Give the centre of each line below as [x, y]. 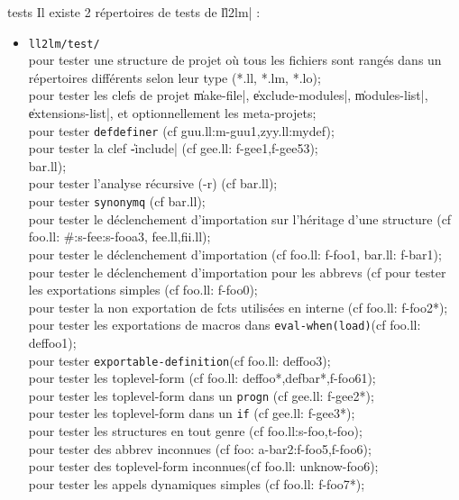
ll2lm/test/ [64, 44]
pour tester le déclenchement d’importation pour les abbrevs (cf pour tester [237, 272]
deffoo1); [52, 342]
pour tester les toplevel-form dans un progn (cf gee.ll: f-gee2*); [201, 395]
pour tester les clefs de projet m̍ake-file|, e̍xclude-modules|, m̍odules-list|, [228, 95]
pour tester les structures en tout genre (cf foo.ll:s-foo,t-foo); [195, 431]
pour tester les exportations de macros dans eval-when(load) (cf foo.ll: [225, 325]
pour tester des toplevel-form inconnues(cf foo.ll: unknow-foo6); [203, 466]
